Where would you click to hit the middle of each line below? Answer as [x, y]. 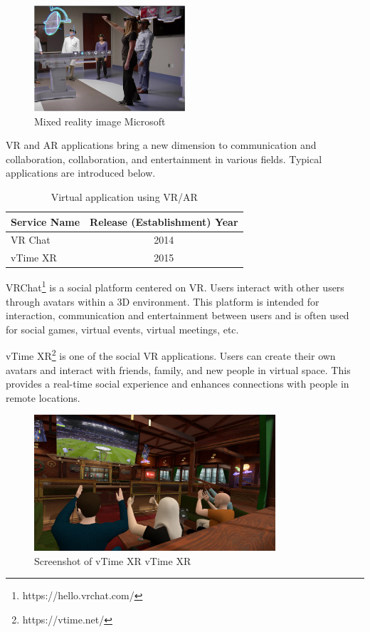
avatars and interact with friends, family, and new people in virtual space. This [178, 369]
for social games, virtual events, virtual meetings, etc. [122, 329]
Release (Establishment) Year [164, 221]
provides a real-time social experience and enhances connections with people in [178, 384]
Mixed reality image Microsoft [100, 121]
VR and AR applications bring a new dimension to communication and [161, 145]
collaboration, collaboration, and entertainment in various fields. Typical [164, 159]
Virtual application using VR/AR [124, 196]
